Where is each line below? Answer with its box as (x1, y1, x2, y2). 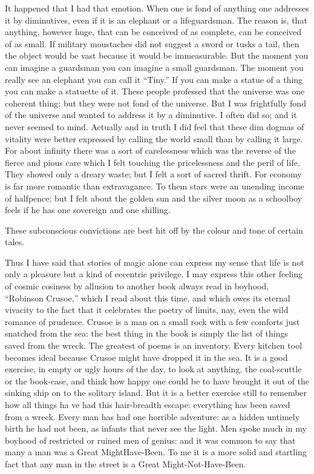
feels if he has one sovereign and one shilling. (5, 203, 171, 216)
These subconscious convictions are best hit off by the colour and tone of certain (5, 223, 303, 236)
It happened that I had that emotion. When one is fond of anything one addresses (5, 2, 309, 14)
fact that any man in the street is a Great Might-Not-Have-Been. (5, 457, 246, 470)
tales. (5, 235, 24, 248)
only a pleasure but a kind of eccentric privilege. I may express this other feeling (5, 268, 303, 280)
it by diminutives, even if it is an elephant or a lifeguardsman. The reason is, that (5, 13, 307, 26)
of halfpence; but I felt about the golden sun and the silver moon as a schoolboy (5, 191, 303, 204)
